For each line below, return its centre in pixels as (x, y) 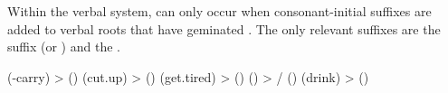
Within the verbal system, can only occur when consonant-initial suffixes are (219, 11)
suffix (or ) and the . (64, 46)
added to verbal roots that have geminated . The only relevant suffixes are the (224, 28)
